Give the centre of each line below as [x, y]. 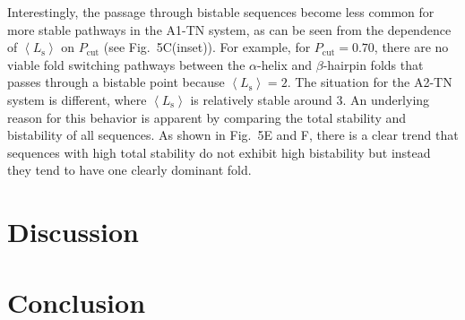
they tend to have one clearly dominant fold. [129, 170]
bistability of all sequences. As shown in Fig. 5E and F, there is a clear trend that [233, 135]
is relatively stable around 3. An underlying [310, 99]
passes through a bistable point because [116, 82]
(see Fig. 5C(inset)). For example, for [207, 47]
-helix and [285, 64]
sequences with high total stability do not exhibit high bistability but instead [219, 152]
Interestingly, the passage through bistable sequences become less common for [221, 12]
